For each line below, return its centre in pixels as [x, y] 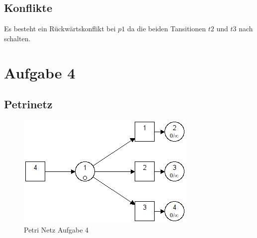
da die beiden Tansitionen [167, 29]
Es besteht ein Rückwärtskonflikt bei [60, 29]
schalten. [17, 38]
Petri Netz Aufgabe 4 [56, 229]
